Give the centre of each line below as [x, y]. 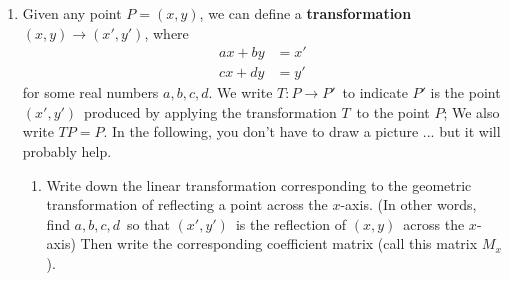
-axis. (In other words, [408, 204]
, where [166, 32]
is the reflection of [291, 223]
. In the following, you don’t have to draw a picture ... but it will [302, 131]
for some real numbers [90, 92]
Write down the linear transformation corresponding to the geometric [259, 184]
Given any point [72, 13]
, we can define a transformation [305, 13]
